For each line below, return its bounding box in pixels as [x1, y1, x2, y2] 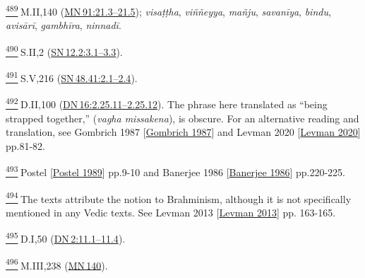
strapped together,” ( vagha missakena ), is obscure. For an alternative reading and [6, 110, 359, 125]
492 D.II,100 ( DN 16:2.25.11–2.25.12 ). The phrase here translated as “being [6, 95, 328, 111]
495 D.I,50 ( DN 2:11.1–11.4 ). [6, 229, 126, 246]
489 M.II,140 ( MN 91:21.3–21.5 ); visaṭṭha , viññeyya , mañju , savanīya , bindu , [6, 2, 331, 18]
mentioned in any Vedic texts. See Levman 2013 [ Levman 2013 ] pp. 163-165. [6, 204, 336, 219]
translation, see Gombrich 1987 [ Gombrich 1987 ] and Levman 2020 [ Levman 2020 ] [6, 124, 361, 139]
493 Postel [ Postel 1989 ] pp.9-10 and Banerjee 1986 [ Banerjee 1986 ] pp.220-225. [6, 163, 345, 180]
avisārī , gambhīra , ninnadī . [6, 18, 121, 33]
